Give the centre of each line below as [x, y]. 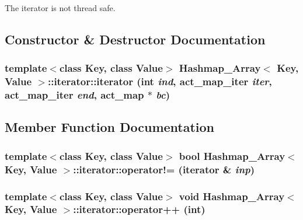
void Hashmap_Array [232, 196]
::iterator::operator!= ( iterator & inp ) [164, 169]
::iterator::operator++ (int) [139, 209]
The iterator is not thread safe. [60, 8]
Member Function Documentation [110, 127]
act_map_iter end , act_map [74, 95]
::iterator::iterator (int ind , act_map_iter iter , [160, 81]
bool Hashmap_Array [232, 156]
